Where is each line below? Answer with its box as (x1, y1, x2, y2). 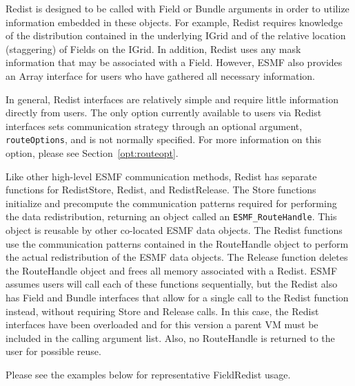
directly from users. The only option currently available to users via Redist (6, 105, 322, 120)
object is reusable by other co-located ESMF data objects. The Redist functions (6, 223, 343, 237)
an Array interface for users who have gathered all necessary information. (6, 68, 316, 83)
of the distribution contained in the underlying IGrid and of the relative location (6, 28, 346, 43)
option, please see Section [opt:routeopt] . (6, 146, 179, 160)
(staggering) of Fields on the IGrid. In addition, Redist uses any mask (6, 41, 301, 56)
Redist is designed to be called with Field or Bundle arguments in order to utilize (6, 1, 349, 15)
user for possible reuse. (6, 344, 101, 358)
